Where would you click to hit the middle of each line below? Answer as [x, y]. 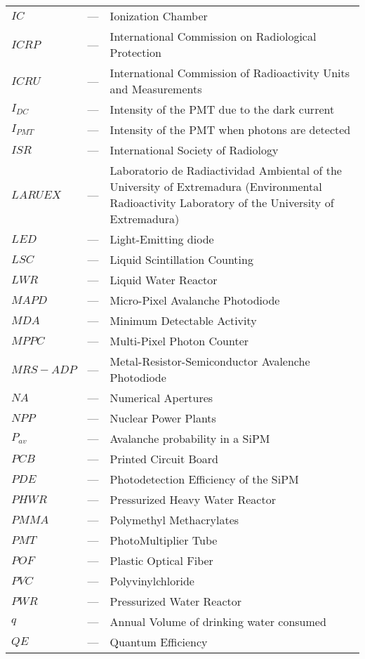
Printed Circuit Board [164, 459]
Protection [135, 52]
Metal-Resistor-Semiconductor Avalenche [210, 361]
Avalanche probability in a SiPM [190, 438]
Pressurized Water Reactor [176, 601]
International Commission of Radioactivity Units [230, 73]
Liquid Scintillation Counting [181, 259]
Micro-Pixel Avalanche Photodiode [195, 300]
